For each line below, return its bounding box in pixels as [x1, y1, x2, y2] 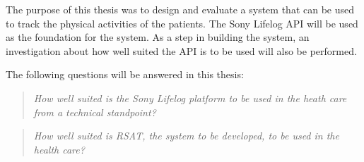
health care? [33, 142, 85, 156]
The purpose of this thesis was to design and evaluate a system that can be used [6, 2, 355, 16]
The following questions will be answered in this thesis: [6, 67, 244, 82]
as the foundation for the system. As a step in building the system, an [6, 30, 310, 44]
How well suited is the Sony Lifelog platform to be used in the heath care [33, 90, 347, 105]
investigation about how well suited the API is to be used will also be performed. [6, 43, 357, 58]
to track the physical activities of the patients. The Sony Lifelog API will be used [6, 15, 358, 30]
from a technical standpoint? [33, 104, 156, 119]
